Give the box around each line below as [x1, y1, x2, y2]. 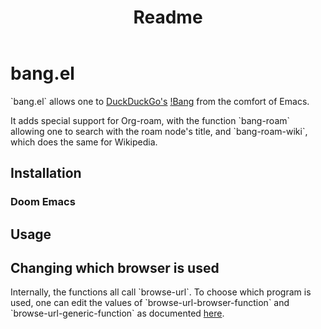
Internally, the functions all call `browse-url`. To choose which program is [10, 286, 312, 298]
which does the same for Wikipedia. [10, 136, 158, 148]
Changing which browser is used [10, 260, 220, 277]
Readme [133, 6, 203, 29]
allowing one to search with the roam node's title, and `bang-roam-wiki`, [10, 125, 308, 137]
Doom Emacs [10, 195, 76, 209]
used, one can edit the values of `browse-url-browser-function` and [10, 297, 290, 309]
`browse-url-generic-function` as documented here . [10, 307, 225, 320]
